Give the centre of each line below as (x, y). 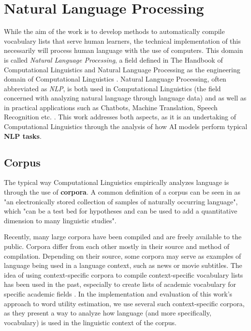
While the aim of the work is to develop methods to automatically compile (114, 31)
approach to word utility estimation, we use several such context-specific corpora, (124, 303)
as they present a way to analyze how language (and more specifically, (108, 313)
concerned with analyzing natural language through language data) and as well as (125, 98)
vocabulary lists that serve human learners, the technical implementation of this (122, 41)
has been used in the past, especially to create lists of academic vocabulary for (120, 284)
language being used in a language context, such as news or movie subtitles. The (123, 265)
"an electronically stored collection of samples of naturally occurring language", (121, 201)
